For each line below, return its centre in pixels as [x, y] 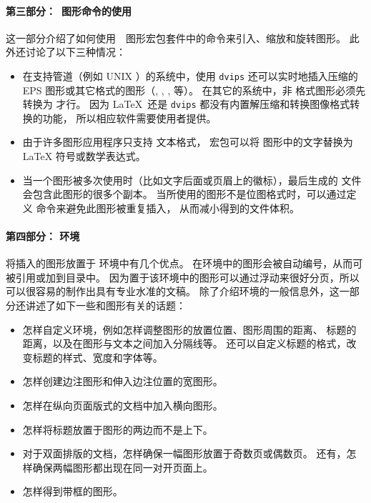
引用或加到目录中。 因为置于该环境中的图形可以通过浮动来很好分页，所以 [187, 277]
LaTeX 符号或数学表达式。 [84, 156]
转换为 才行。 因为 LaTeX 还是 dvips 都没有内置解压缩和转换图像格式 [186, 104]
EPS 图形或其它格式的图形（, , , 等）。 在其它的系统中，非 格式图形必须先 [194, 90]
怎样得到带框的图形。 [73, 491]
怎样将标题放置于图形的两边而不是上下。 [118, 429]
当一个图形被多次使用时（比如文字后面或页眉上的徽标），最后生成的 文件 [192, 180]
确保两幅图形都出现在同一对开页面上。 [123, 467]
